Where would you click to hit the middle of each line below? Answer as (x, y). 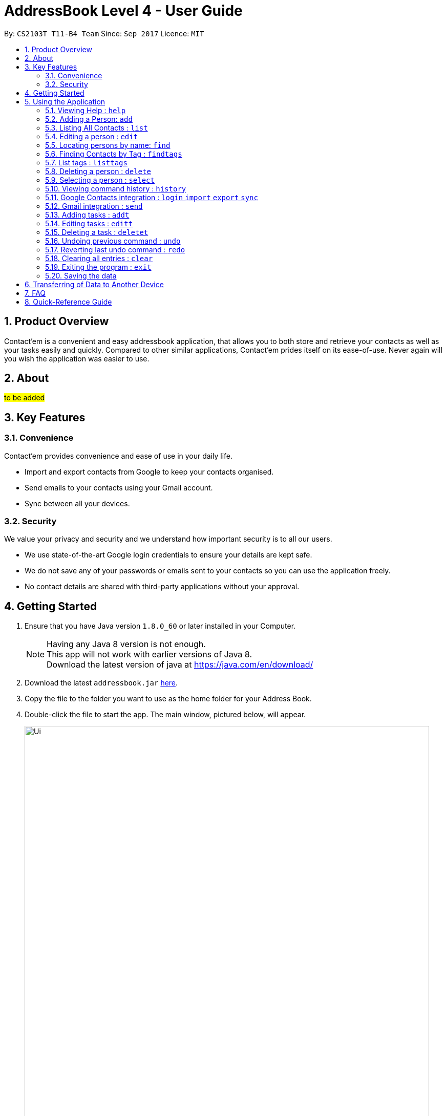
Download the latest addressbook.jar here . (101, 683)
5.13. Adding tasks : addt (87, 214)
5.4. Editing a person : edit (92, 136)
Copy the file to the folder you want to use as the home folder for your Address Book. (168, 699)
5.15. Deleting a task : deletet (97, 232)
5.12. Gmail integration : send (94, 206)
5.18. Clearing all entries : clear (99, 258)
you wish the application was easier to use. (77, 358)
